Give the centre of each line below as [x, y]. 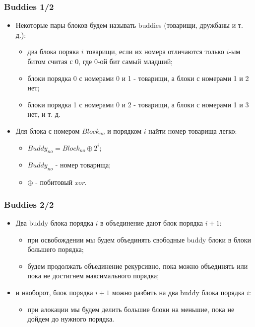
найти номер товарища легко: [193, 130]
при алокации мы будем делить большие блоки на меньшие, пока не [131, 309]
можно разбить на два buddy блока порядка [178, 292]
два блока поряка [53, 51]
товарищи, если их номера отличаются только [155, 51]
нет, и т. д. [44, 114]
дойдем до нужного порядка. [71, 319]
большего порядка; [56, 249]
